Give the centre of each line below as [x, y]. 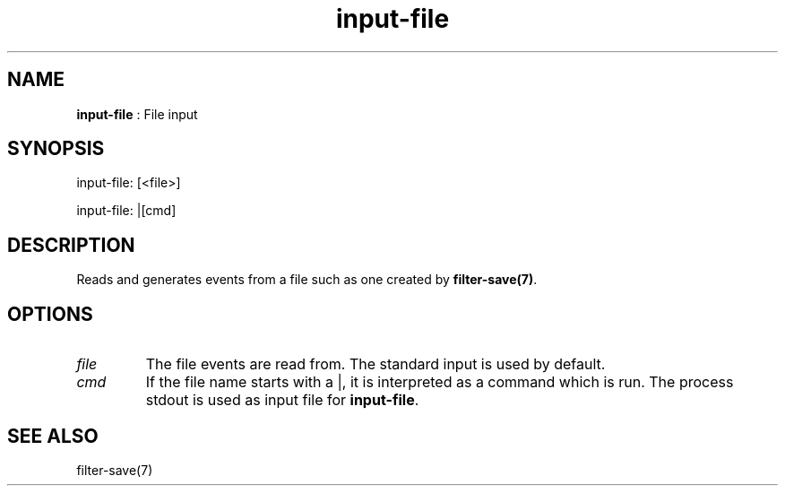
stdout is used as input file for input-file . [282, 400]
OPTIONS [50, 314]
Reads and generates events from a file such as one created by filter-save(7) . [307, 280]
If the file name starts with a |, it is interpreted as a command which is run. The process [440, 382]
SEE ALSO [53, 436]
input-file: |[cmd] [126, 211]
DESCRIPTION [71, 245]
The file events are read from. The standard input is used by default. [375, 364]
